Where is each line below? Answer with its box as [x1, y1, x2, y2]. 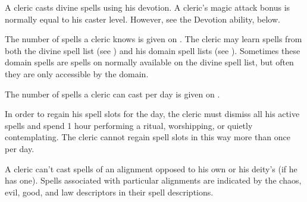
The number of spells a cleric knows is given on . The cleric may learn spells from [5, 33, 302, 45]
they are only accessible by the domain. [5, 67, 149, 80]
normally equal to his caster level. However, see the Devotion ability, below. [5, 12, 280, 25]
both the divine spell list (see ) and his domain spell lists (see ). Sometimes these [5, 44, 300, 56]
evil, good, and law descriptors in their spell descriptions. [5, 185, 214, 198]
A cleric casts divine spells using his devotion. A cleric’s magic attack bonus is [5, 1, 290, 13]
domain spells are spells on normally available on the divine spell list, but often [5, 56, 294, 68]
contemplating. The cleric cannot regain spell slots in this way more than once [5, 131, 290, 143]
